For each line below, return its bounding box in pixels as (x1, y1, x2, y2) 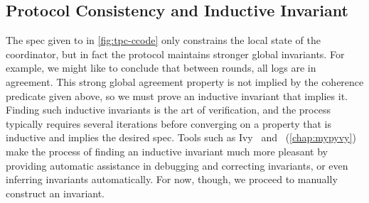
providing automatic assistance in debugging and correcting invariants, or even (6, 158, 348, 172)
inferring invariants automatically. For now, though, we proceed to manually (6, 172, 338, 187)
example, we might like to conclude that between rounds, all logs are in (6, 60, 316, 75)
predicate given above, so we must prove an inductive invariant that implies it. (6, 88, 348, 103)
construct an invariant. (6, 185, 105, 200)
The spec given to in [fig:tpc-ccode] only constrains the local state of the (6, 33, 321, 48)
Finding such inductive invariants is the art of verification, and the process (6, 102, 331, 117)
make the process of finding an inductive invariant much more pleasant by (6, 143, 328, 158)
